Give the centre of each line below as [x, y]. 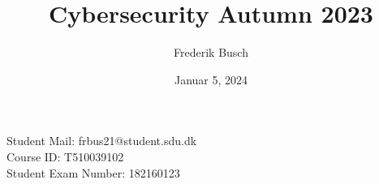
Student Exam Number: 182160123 [93, 172]
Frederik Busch [211, 52]
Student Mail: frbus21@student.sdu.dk [102, 141]
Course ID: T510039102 [65, 156]
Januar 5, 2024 [211, 79]
